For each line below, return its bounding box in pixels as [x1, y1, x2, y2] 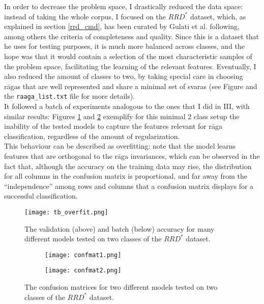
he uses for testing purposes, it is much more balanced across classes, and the [4, 41, 245, 51]
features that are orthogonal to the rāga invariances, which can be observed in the [4, 150, 260, 161]
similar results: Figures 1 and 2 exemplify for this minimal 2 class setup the [4, 110, 240, 121]
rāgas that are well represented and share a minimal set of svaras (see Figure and [4, 80, 257, 91]
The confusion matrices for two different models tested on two [24, 282, 218, 292]
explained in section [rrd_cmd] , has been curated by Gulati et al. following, [4, 21, 240, 32]
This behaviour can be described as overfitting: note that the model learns [4, 141, 236, 151]
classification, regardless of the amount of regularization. [4, 130, 180, 141]
